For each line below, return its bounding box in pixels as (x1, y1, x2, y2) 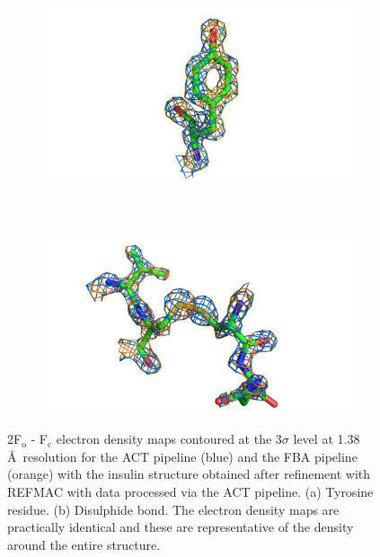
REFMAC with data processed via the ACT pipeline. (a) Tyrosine (7, 482, 374, 500)
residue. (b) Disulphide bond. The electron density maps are (7, 500, 340, 518)
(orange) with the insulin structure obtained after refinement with (7, 464, 371, 483)
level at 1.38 (293, 429, 360, 448)
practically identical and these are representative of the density (7, 517, 354, 536)
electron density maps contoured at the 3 (56, 429, 282, 448)
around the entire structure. (7, 535, 161, 553)
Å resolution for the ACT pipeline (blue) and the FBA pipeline (7, 446, 358, 465)
